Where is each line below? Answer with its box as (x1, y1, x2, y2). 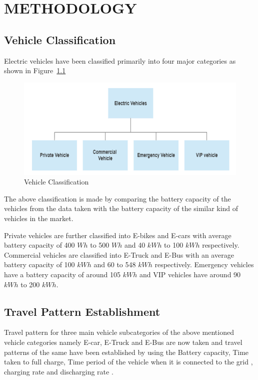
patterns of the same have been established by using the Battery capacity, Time (4, 346, 249, 357)
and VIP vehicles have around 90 (139, 269, 241, 279)
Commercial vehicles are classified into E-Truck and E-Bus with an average (4, 249, 234, 260)
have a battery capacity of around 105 (4, 269, 121, 279)
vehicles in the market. (4, 213, 73, 224)
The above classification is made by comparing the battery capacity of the (4, 193, 231, 204)
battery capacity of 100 (4, 259, 75, 270)
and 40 (124, 240, 145, 250)
